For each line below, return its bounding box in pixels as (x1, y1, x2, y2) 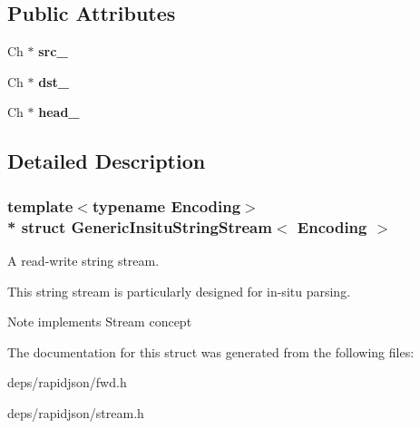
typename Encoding (92, 194, 241, 217)
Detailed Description (7, 147, 206, 175)
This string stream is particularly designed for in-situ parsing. (7, 281, 351, 300)
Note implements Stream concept (7, 312, 192, 331)
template (7, 194, 73, 217)
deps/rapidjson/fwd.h (7, 373, 127, 392)
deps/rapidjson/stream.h (7, 403, 144, 422)
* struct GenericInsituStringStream (7, 215, 272, 238)
